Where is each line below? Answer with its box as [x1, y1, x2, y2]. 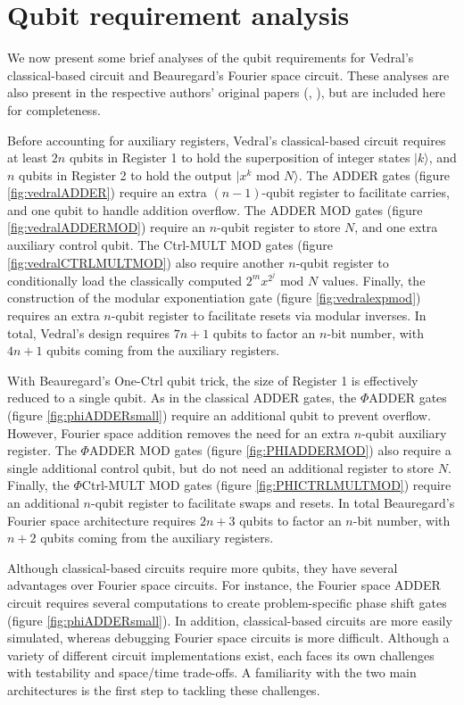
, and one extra [354, 218, 438, 236]
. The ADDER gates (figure [298, 165, 451, 184]
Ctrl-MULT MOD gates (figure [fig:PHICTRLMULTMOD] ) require [81, 476, 452, 494]
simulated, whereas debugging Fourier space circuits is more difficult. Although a [7, 628, 450, 647]
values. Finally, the [321, 270, 426, 289]
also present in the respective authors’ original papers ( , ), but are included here [7, 83, 446, 102]
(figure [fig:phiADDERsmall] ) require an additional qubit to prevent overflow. [7, 406, 431, 425]
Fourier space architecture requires [7, 510, 196, 529]
